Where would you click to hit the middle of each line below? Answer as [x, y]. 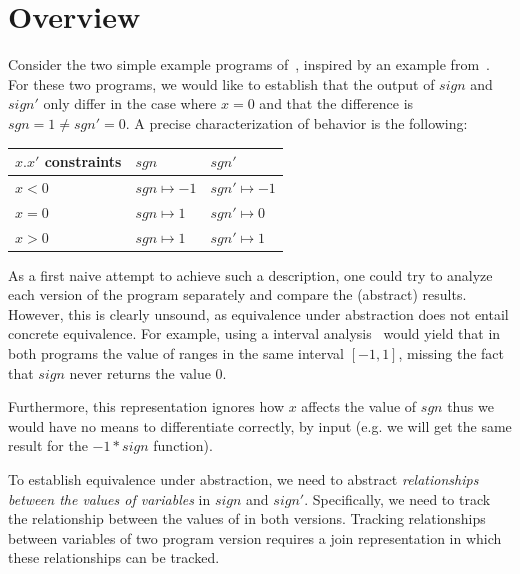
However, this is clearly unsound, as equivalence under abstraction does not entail [258, 313]
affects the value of [359, 406]
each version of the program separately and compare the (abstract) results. [237, 294]
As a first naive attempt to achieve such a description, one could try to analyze [250, 274]
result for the [48, 445]
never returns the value [140, 372]
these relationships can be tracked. [114, 557]
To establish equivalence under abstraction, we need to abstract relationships [243, 478]
